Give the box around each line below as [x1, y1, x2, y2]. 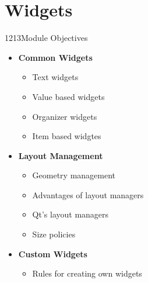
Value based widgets [32, 90, 105, 102]
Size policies [32, 228, 76, 240]
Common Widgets [18, 51, 93, 63]
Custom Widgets [18, 247, 87, 260]
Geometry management [32, 169, 116, 181]
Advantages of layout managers [32, 188, 144, 201]
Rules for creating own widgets [32, 267, 142, 279]
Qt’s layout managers [32, 208, 109, 220]
